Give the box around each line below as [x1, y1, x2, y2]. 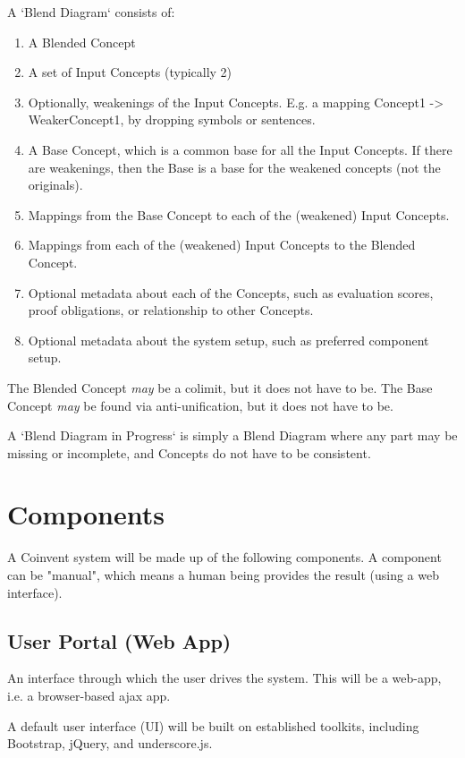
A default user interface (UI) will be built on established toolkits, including [7, 716, 419, 735]
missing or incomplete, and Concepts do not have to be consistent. [7, 443, 371, 462]
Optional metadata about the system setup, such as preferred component [28, 330, 429, 349]
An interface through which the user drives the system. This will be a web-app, [7, 669, 442, 687]
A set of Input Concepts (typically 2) [28, 63, 232, 81]
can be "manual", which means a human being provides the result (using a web [7, 566, 439, 583]
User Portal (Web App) [7, 626, 232, 654]
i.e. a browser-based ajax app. [7, 686, 171, 704]
